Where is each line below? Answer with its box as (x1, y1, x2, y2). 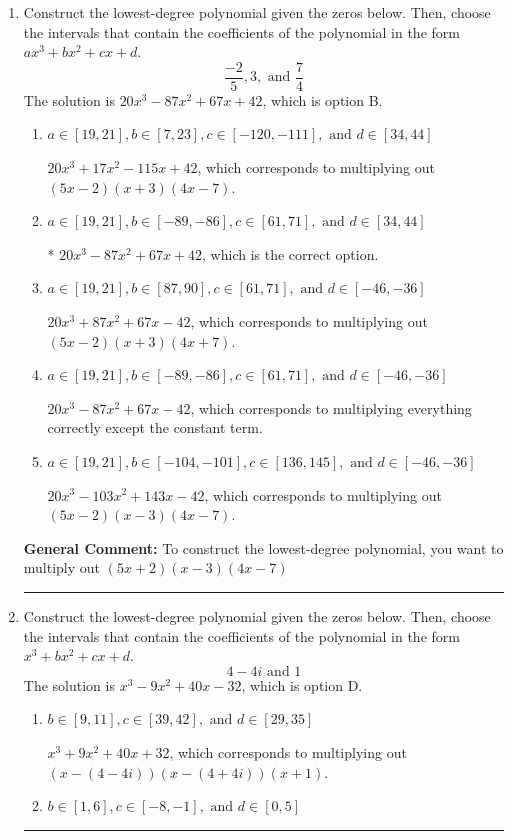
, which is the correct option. (202, 243, 379, 264)
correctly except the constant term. (47, 417, 263, 438)
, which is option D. (241, 674, 363, 695)
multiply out (23, 557, 101, 578)
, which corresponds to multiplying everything (190, 397, 472, 418)
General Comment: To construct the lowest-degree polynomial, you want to (23, 537, 504, 558)
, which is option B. (262, 89, 383, 110)
